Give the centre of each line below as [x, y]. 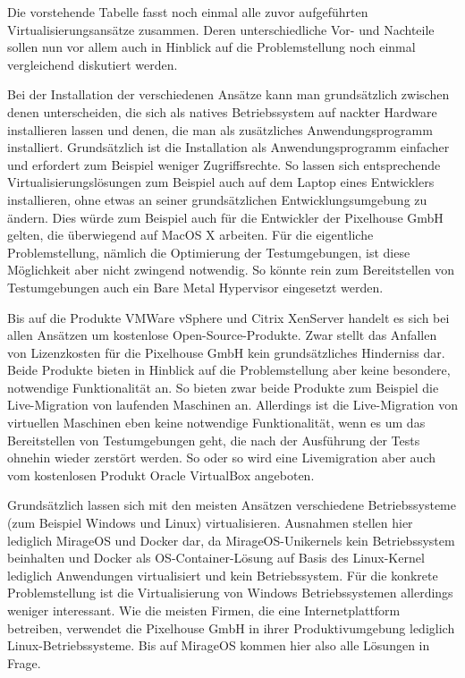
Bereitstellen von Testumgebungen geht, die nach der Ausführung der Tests [214, 440]
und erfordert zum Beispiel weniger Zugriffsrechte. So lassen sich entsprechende [224, 164]
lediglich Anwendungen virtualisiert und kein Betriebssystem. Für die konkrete [223, 575]
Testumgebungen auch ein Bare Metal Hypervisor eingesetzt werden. [195, 287]
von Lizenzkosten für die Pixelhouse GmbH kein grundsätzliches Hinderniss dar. [226, 352]
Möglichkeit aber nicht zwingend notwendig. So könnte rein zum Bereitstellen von [231, 270]
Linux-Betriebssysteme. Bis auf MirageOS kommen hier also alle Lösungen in [219, 645]
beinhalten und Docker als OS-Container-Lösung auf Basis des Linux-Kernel [216, 558]
